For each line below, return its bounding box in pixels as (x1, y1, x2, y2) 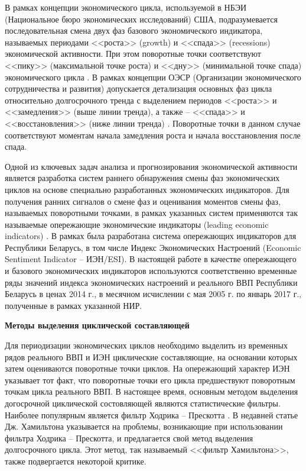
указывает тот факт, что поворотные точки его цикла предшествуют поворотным (5, 373, 295, 386)
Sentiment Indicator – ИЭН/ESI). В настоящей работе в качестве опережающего (5, 253, 297, 265)
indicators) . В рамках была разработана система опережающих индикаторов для (5, 230, 297, 242)
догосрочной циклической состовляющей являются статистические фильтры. (5, 397, 281, 409)
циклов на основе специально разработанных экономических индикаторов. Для (5, 183, 289, 195)
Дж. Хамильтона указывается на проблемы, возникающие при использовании (5, 420, 283, 433)
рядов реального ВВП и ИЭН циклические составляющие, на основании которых (5, 350, 298, 363)
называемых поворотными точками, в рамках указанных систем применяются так (5, 207, 298, 219)
